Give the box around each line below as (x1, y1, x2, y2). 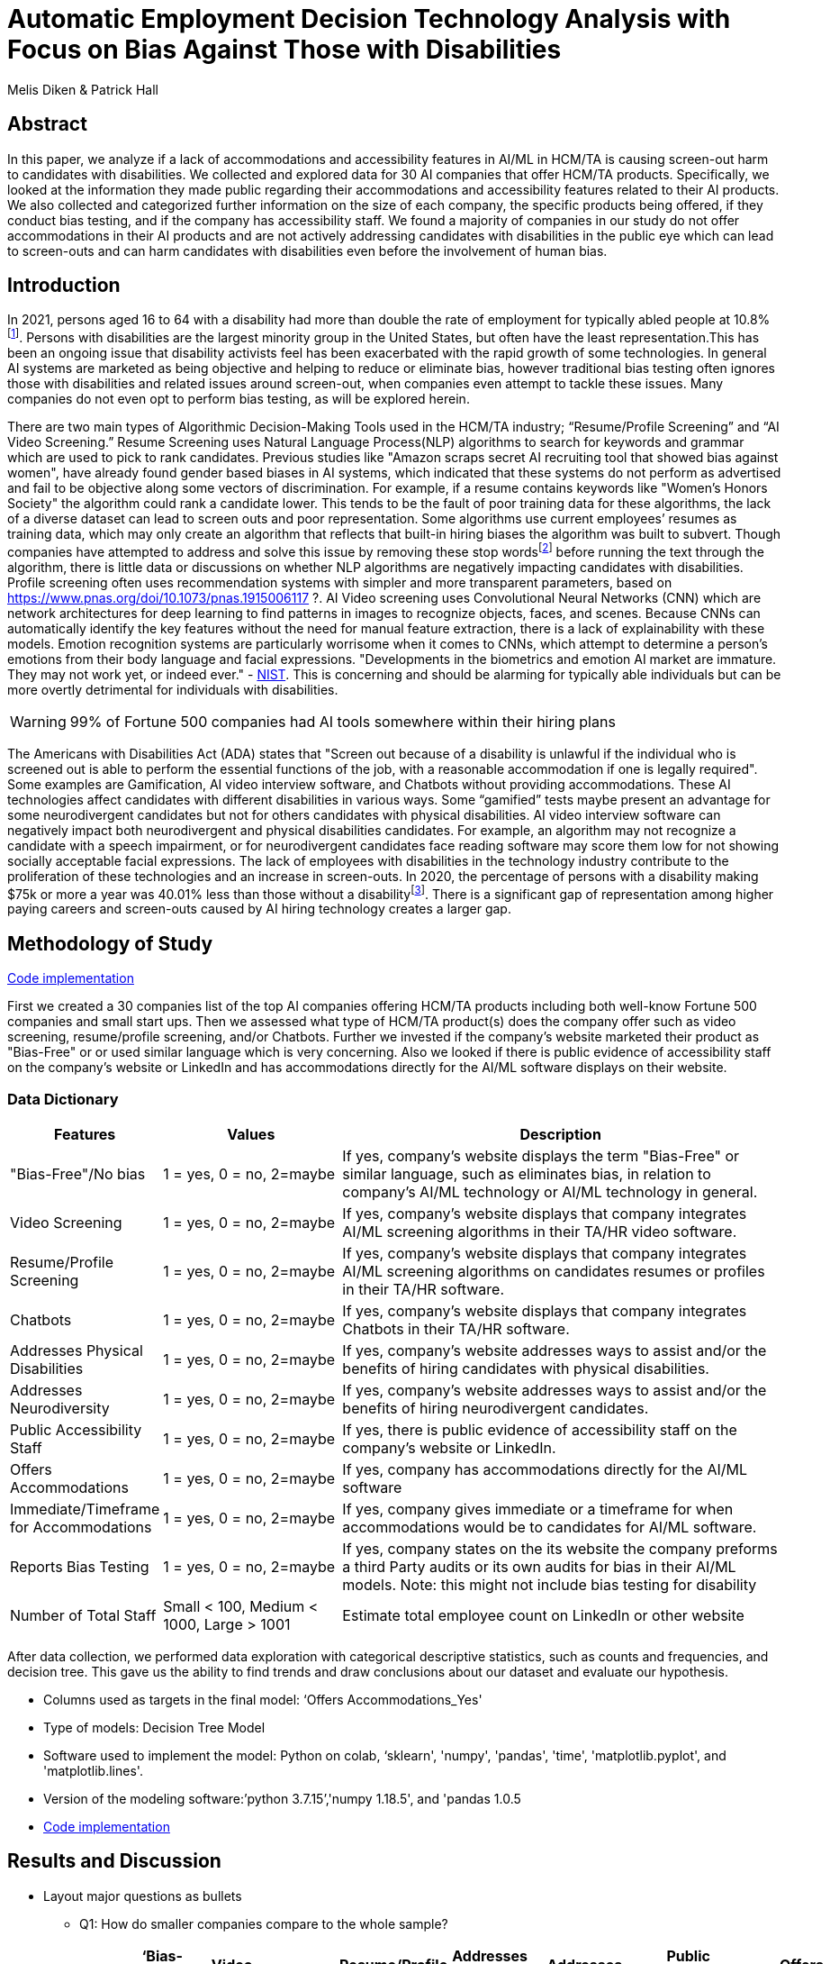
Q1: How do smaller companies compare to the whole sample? (79, 1915, 448, 1932)
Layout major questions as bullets (43, 1887, 242, 1904)
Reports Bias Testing (10, 1558, 149, 1576)
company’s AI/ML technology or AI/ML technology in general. (342, 1183, 758, 1201)
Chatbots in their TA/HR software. (342, 1320, 570, 1338)
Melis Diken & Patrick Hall (7, 81, 158, 97)
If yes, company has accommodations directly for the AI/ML (342, 1460, 748, 1478)
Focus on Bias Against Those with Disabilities (7, 34, 562, 65)
